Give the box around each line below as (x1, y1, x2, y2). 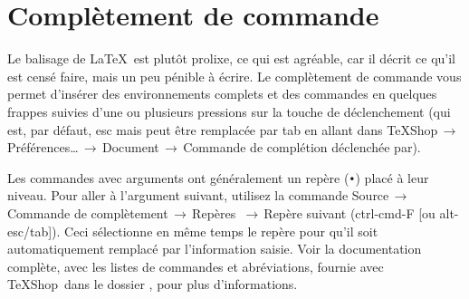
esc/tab (7, 221, 49, 240)
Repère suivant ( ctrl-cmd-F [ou (263, 203, 435, 222)
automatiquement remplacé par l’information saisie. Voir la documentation (7, 239, 422, 258)
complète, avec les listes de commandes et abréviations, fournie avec (7, 256, 384, 275)
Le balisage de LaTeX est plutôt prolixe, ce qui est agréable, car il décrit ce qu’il (7, 49, 456, 68)
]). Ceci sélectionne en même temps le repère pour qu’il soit (48, 221, 378, 240)
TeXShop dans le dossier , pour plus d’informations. (7, 275, 298, 294)
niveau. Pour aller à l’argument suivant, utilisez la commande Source (7, 186, 389, 205)
